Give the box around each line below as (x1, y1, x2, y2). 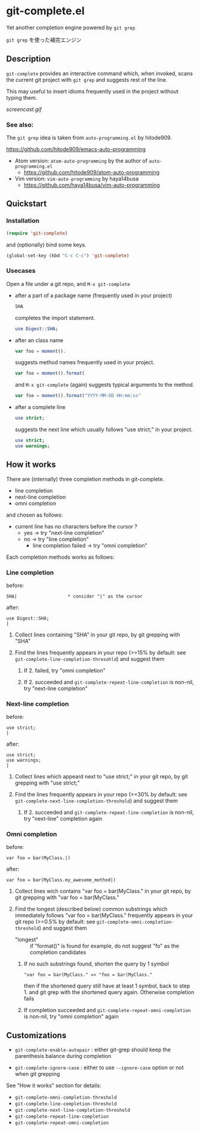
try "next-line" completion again (23, 815, 103, 822)
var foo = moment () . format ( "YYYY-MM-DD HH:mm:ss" (14, 393, 141, 399)
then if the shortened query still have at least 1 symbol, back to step (23, 982, 190, 989)
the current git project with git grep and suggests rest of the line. (6, 76, 168, 83)
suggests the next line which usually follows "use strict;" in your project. (14, 426, 193, 433)
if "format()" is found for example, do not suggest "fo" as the (29, 942, 180, 950)
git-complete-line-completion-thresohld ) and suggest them (14, 655, 165, 662)
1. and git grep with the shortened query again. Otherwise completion (23, 989, 195, 996)
